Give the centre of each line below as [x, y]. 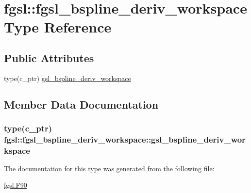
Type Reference [58, 27]
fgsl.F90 [16, 185]
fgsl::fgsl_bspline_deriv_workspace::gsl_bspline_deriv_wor [125, 139]
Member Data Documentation [81, 104]
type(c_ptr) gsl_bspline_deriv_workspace [67, 78]
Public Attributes [49, 57]
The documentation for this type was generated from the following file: [109, 169]
